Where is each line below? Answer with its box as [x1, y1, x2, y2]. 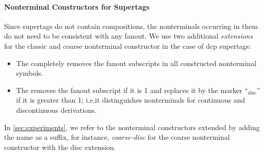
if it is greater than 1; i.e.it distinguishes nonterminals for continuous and [16, 95, 245, 105]
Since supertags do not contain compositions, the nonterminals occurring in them [4, 20, 258, 31]
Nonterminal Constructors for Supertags [4, 1, 150, 12]
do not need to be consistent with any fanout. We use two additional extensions [4, 30, 253, 41]
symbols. [16, 68, 43, 78]
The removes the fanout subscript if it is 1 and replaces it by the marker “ [16, 84, 248, 95]
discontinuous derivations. [16, 104, 97, 115]
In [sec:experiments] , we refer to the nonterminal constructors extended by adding [4, 121, 260, 132]
